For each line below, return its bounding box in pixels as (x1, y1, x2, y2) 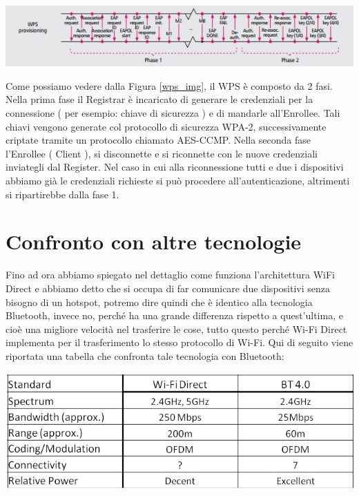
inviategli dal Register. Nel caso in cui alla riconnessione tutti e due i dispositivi (6, 160, 344, 174)
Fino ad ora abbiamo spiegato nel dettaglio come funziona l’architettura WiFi (6, 267, 336, 282)
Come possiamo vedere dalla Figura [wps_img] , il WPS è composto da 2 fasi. (6, 78, 333, 93)
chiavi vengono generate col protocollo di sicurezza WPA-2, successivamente (6, 119, 327, 133)
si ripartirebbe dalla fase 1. (6, 187, 119, 201)
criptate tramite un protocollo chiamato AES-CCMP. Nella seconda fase (6, 133, 311, 147)
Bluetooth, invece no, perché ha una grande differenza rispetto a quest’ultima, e (6, 308, 343, 323)
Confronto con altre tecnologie (6, 227, 302, 256)
